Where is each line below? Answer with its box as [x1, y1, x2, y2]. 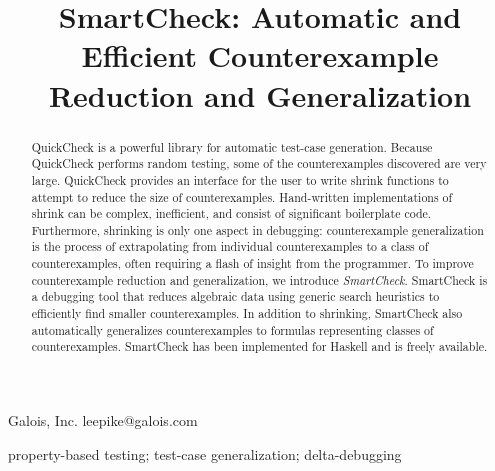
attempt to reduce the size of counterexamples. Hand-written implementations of [31, 188, 453, 205]
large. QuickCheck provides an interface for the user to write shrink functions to [31, 171, 449, 188]
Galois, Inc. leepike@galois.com [8, 410, 198, 431]
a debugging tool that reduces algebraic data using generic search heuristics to [31, 288, 440, 305]
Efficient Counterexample [81, 35, 439, 76]
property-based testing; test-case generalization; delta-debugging [8, 443, 402, 464]
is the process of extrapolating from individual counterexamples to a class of [31, 238, 429, 255]
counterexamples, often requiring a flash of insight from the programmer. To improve [31, 255, 474, 272]
